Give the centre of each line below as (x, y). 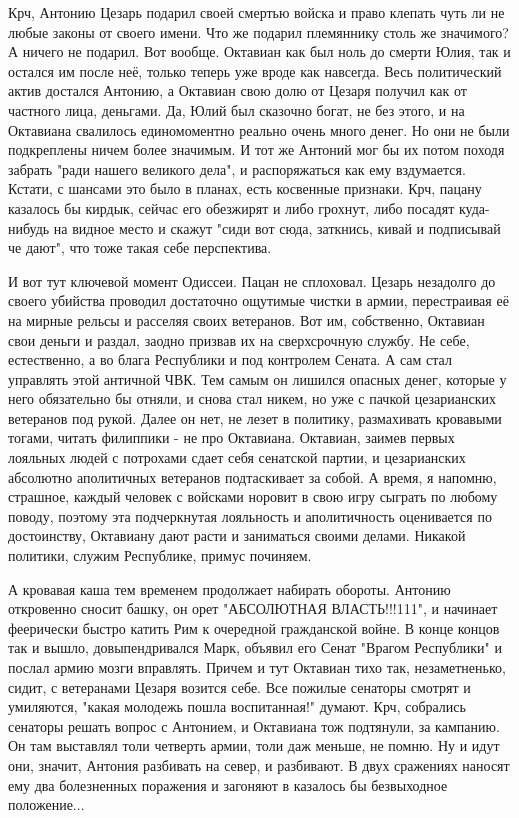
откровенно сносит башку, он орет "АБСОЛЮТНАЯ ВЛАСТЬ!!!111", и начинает (253, 608)
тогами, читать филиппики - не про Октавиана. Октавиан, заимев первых (231, 437)
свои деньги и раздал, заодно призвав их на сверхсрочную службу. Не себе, (239, 339)
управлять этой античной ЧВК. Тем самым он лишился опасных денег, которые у (257, 378)
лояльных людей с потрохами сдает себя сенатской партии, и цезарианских (237, 457)
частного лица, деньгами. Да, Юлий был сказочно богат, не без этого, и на (236, 109)
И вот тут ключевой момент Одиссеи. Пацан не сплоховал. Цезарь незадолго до (252, 280)
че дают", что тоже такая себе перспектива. (140, 247)
